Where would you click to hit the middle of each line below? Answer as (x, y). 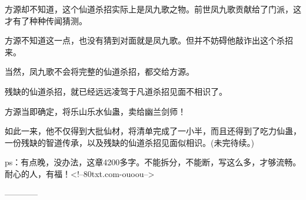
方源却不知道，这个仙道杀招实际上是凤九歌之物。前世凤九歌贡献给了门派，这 (153, 9)
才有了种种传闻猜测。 (46, 20)
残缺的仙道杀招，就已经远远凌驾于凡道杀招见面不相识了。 (116, 91)
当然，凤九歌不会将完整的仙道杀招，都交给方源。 (99, 71)
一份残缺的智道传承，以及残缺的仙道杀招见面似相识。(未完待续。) (129, 142)
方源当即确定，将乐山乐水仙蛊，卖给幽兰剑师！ (95, 111)
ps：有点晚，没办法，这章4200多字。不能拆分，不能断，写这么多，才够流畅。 (153, 162)
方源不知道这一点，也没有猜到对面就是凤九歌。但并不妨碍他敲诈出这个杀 (145, 40)
